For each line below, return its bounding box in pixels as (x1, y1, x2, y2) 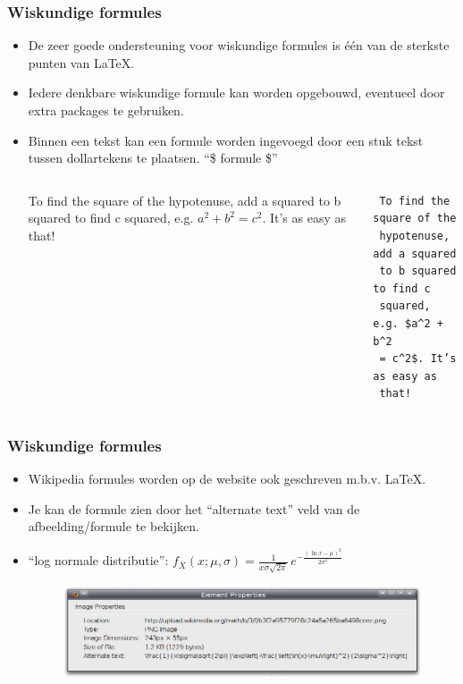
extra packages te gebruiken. (28, 101, 184, 119)
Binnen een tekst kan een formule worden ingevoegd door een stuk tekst (28, 131, 424, 149)
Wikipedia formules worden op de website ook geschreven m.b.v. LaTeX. (28, 469, 426, 488)
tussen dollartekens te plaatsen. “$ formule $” (28, 148, 278, 167)
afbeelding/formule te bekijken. (28, 517, 199, 536)
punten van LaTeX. (28, 53, 135, 72)
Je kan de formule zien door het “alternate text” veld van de (28, 499, 360, 518)
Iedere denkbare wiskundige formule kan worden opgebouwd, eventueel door (28, 83, 445, 102)
